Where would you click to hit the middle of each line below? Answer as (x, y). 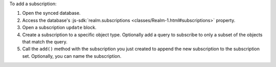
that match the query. (45, 41)
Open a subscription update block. (59, 28)
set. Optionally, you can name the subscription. (72, 56)
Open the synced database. (51, 13)
